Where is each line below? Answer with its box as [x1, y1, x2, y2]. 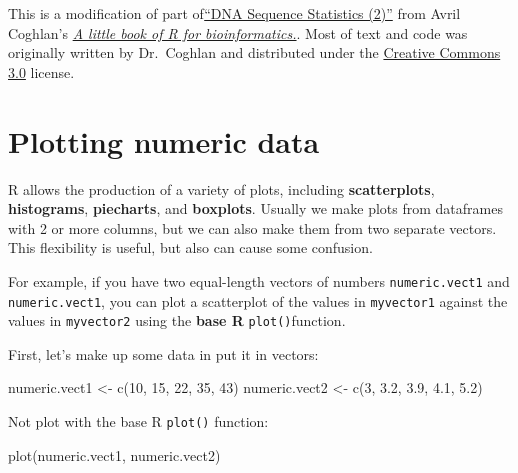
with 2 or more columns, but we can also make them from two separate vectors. [8, 217, 497, 238]
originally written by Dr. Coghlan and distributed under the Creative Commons [8, 42, 501, 63]
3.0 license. [8, 61, 75, 82]
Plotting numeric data [8, 120, 320, 161]
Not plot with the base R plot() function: [8, 411, 269, 432]
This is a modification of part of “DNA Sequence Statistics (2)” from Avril [8, 3, 461, 23]
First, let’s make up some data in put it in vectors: [8, 343, 319, 364]
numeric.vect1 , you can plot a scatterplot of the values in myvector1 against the [8, 290, 508, 311]
